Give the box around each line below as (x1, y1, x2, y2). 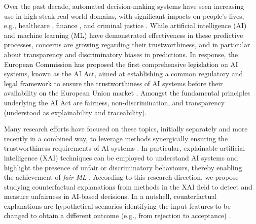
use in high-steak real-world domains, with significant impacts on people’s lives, (4, 10, 244, 21)
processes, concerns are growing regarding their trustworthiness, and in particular (4, 39, 250, 50)
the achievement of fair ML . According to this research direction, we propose (4, 172, 239, 182)
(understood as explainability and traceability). (4, 107, 147, 117)
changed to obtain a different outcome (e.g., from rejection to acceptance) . (4, 210, 231, 221)
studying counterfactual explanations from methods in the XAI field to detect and (4, 181, 253, 192)
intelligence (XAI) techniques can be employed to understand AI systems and (4, 152, 238, 162)
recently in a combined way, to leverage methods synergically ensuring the (4, 133, 228, 143)
